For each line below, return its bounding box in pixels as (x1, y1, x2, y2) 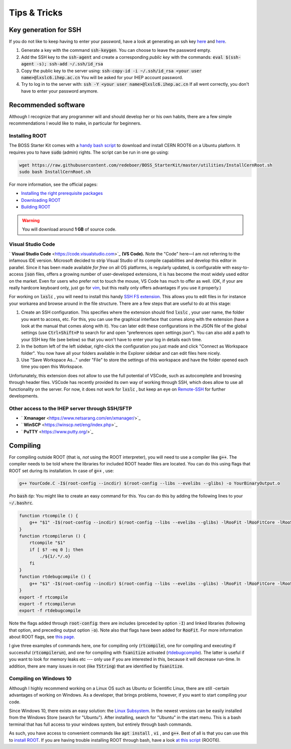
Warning (22, 217, 40, 223)
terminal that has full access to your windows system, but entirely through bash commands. (9, 721, 193, 727)
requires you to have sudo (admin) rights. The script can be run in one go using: (9, 149, 169, 155)
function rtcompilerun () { (19, 533, 86, 539)
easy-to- (231, 264, 249, 270)
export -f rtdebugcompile (19, 608, 81, 613)
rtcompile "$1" (29, 540, 65, 545)
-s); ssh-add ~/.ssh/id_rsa (36, 61, 103, 67)
